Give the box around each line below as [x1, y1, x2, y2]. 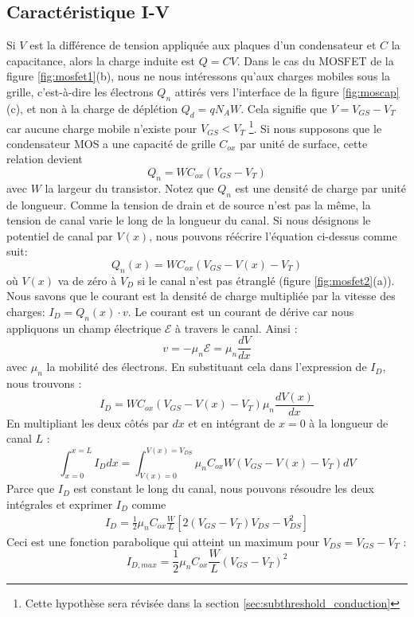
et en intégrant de [188, 414, 275, 431]
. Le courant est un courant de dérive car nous [127, 303, 354, 319]
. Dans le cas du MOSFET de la [236, 52, 394, 68]
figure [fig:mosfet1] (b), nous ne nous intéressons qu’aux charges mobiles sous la [6, 68, 390, 84]
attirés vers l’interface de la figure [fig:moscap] [174, 83, 400, 100]
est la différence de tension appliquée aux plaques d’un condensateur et [29, 37, 377, 53]
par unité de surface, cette [240, 135, 368, 151]
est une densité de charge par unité [235, 179, 407, 196]
